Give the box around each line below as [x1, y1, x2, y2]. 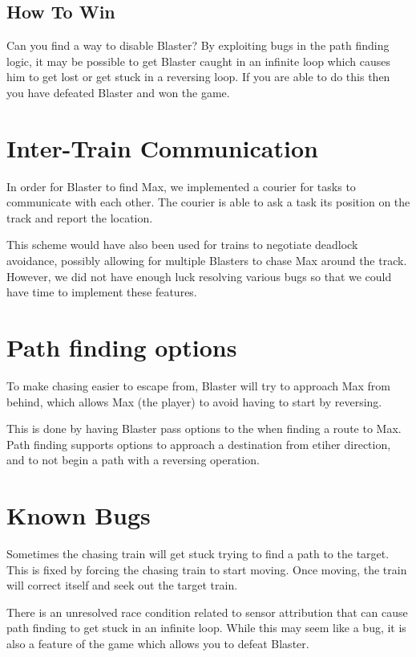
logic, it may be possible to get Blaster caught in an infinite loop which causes [6, 52, 390, 69]
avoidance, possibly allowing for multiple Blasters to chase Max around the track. [6, 252, 407, 269]
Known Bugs [6, 499, 151, 532]
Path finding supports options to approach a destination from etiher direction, [6, 435, 391, 452]
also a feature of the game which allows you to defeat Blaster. [6, 635, 309, 652]
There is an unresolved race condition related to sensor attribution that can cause [6, 603, 408, 620]
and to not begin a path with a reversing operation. [6, 451, 261, 468]
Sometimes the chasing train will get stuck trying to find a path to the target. [6, 545, 390, 562]
